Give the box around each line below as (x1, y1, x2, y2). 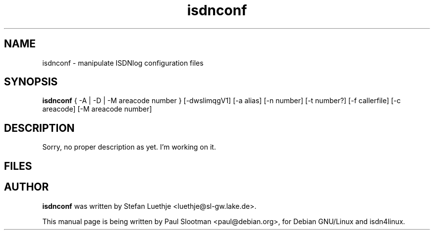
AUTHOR (4, 181, 49, 194)
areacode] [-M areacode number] (42, 105, 152, 114)
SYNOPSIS (4, 76, 58, 88)
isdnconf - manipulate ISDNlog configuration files (42, 58, 204, 67)
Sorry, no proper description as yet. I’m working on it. (42, 143, 216, 152)
